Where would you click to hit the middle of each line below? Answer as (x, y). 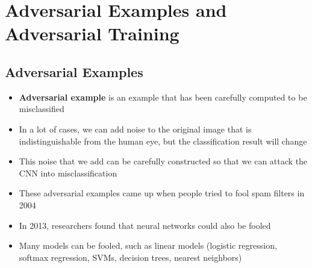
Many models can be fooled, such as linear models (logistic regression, (148, 245)
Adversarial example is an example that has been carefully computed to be (163, 97)
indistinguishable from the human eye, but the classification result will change (163, 141)
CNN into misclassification (68, 173)
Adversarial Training (92, 33)
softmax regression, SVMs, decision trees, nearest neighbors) (130, 257)
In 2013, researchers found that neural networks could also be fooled (145, 225)
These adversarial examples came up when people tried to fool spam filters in (162, 193)
